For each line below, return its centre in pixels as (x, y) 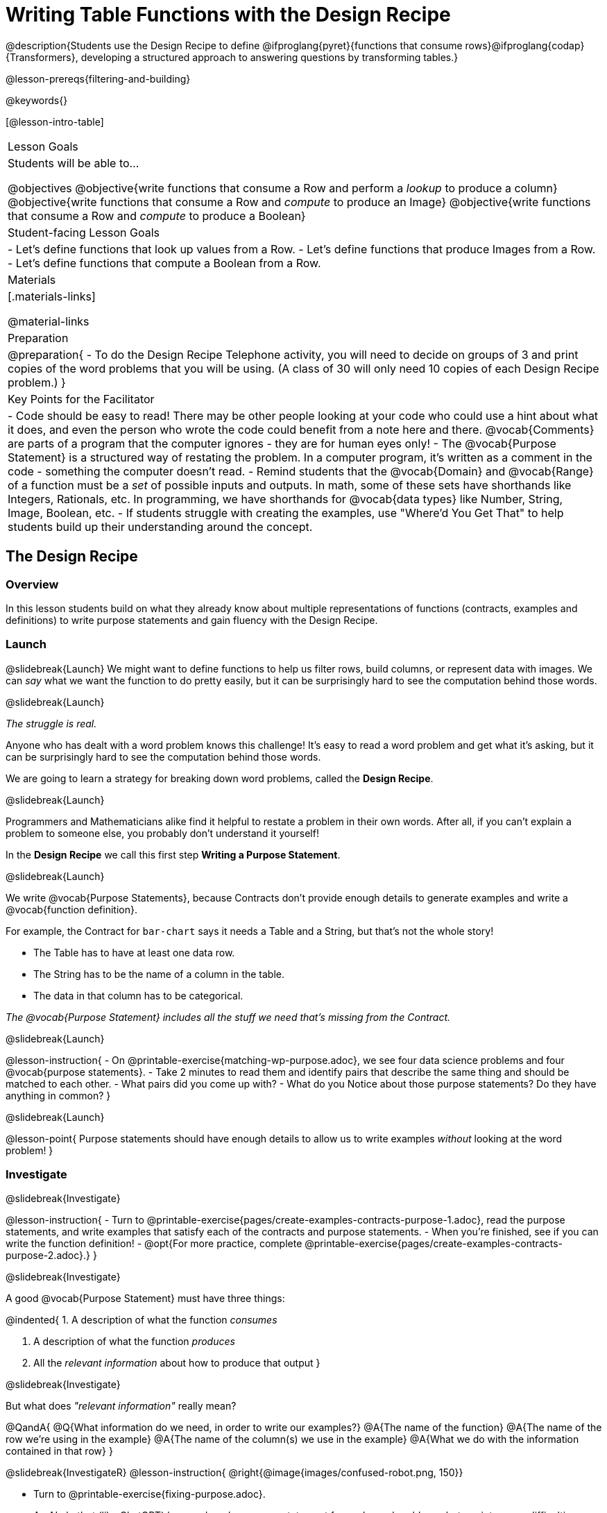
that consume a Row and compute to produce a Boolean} (157, 215)
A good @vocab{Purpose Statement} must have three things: (145, 1299)
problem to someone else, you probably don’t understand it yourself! (162, 833)
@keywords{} (37, 100)
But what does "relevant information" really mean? (121, 1406)
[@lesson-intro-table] (55, 121)
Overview (32, 584)
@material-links (49, 321)
